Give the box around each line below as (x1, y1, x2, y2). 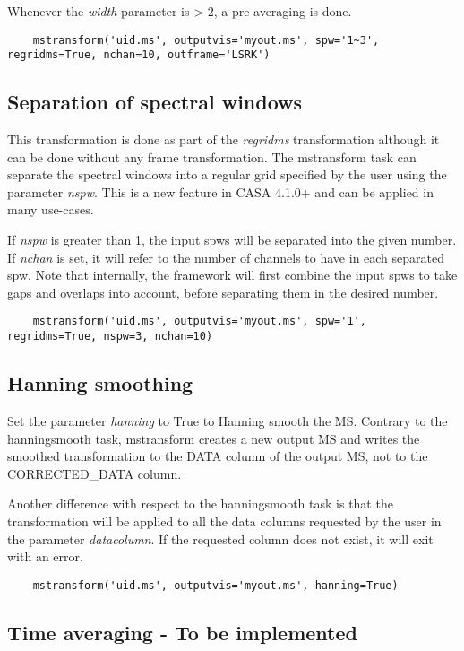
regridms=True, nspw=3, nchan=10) (7, 330, 213, 343)
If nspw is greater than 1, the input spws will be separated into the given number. (7, 230, 457, 249)
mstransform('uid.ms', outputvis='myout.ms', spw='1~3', (32, 33, 380, 47)
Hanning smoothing (7, 369, 193, 397)
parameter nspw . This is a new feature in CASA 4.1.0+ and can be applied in (7, 182, 434, 201)
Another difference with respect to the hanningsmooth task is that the (7, 494, 393, 513)
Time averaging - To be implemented (7, 618, 357, 646)
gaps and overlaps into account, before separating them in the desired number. (7, 282, 439, 301)
